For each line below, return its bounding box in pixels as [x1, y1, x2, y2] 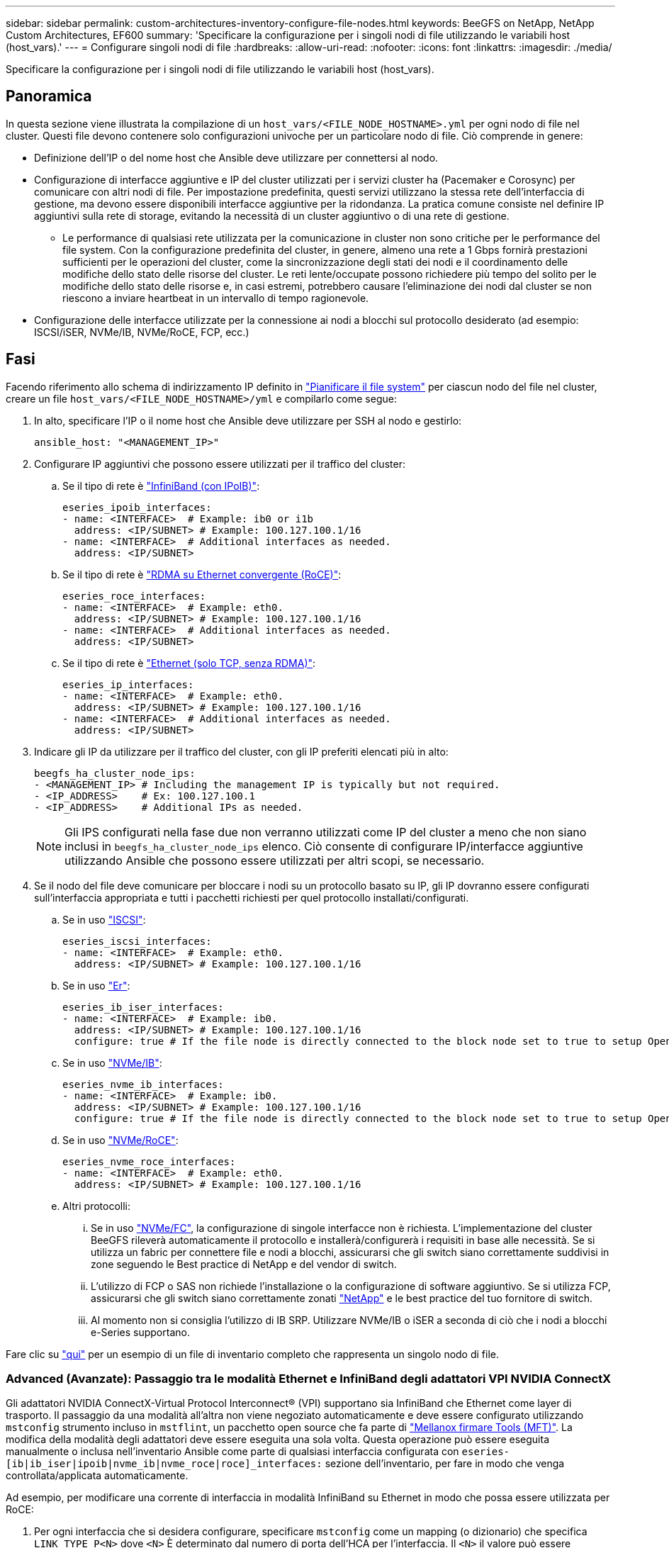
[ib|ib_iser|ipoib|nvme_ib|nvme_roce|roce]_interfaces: [6, 1458, 322, 1470]
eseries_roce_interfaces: [62, 590, 206, 602]
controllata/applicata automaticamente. [6, 1469, 189, 1482]
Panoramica [6, 87, 92, 106]
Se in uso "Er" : [62, 979, 130, 992]
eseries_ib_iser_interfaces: [62, 1001, 224, 1013]
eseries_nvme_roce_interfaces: [62, 1155, 236, 1167]
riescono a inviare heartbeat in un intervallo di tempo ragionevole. [62, 291, 369, 304]
